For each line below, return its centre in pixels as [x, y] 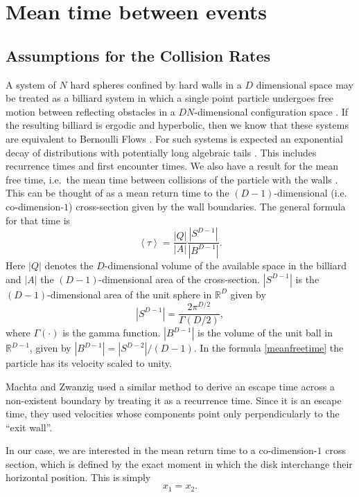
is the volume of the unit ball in [265, 333]
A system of [31, 84]
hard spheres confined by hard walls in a [156, 84]
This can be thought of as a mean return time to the [117, 193]
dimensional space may [305, 84]
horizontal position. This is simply [78, 477]
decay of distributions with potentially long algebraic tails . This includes [161, 152]
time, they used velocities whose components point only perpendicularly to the [173, 414]
